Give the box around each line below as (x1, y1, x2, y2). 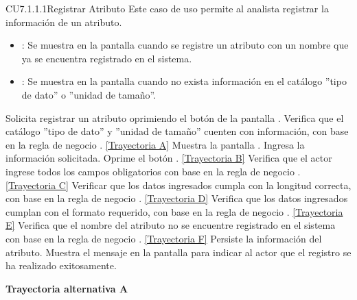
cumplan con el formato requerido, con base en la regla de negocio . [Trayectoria (5, 204, 343, 218)
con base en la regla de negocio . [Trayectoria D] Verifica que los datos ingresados (5, 191, 348, 205)
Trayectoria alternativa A (5, 281, 128, 295)
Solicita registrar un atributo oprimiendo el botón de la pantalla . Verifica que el (5, 110, 344, 125)
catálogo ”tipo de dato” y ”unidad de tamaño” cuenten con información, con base (5, 124, 349, 138)
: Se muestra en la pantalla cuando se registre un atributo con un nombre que (21, 38, 349, 52)
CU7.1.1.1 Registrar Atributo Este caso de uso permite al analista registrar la (5, 1, 329, 15)
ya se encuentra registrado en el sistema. (21, 51, 192, 65)
